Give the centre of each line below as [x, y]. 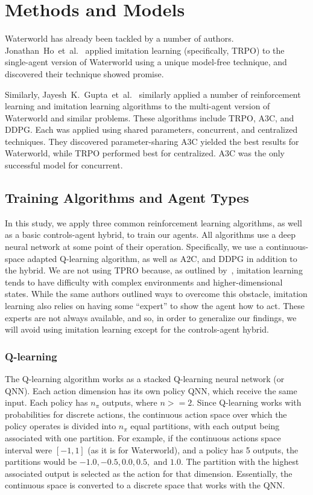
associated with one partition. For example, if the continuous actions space [143, 437]
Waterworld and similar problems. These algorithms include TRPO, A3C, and [150, 117]
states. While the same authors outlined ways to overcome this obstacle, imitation [156, 294]
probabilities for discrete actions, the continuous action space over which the [146, 414]
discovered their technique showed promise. [84, 73]
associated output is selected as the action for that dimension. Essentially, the [149, 473]
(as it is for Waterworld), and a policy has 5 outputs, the [193, 449]
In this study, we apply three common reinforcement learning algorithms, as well [153, 222]
